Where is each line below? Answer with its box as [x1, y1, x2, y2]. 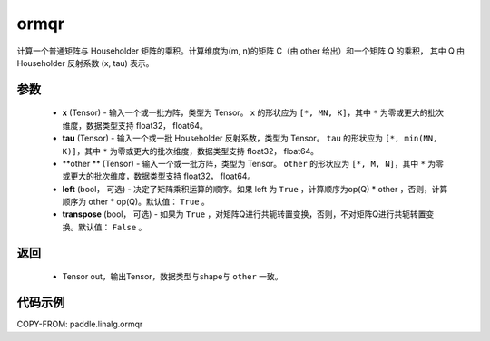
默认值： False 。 [77, 221, 147, 232]
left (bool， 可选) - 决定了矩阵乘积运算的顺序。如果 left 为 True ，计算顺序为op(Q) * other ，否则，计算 [62, 183, 448, 194]
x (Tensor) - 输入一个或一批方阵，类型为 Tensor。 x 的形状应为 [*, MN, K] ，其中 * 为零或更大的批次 [62, 107, 445, 118]
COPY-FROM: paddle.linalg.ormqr [16, 318, 143, 330]
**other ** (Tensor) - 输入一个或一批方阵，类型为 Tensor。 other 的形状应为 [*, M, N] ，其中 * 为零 [62, 158, 445, 169]
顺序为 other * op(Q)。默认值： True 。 [62, 196, 210, 208]
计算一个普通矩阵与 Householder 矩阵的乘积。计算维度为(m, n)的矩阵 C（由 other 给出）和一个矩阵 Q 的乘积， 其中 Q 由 [16, 45, 465, 56]
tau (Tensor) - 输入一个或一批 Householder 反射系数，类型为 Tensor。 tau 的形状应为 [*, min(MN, [62, 132, 438, 144]
